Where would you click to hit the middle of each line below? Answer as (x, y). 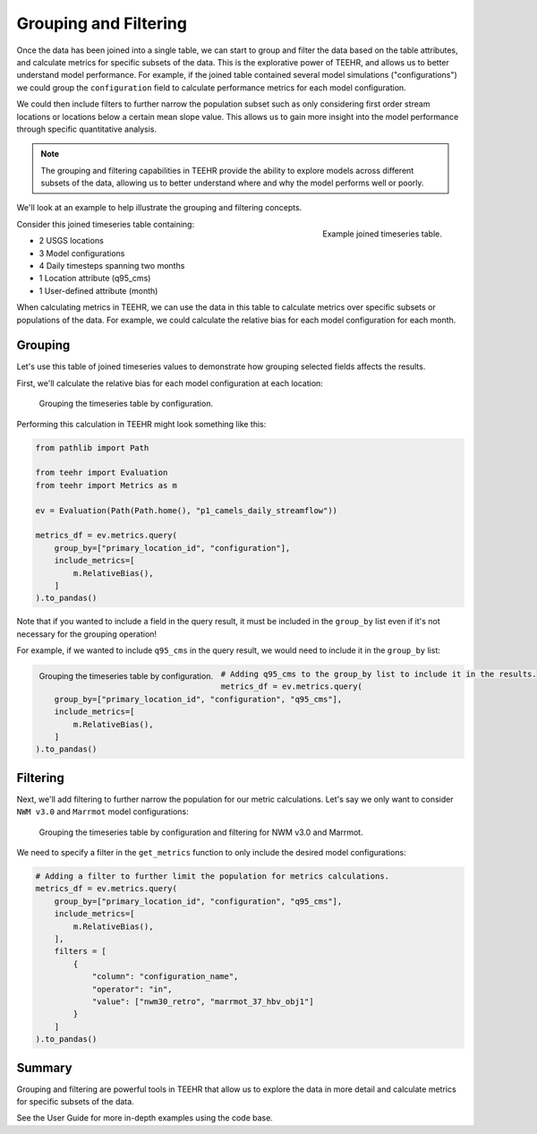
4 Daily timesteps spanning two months (112, 266)
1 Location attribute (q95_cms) (95, 279)
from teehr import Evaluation (102, 473)
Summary (44, 1067)
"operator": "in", (132, 989)
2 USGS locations (72, 241)
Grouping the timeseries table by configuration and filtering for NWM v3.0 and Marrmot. (201, 832)
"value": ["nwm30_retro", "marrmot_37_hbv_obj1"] (203, 1001)
